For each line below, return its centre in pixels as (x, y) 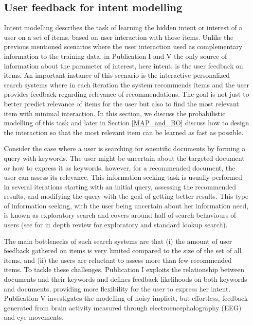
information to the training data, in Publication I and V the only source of (116, 56)
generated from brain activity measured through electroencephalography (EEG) (123, 307)
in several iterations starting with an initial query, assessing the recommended (120, 186)
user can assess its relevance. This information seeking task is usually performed (123, 177)
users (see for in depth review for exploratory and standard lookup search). (116, 225)
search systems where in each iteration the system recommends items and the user (126, 84)
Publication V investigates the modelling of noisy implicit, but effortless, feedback (126, 298)
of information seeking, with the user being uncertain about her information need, (126, 205)
